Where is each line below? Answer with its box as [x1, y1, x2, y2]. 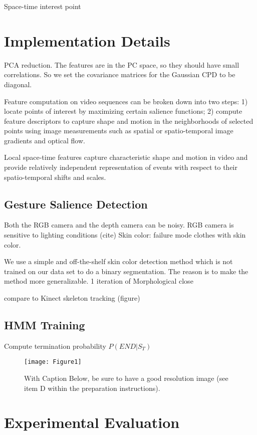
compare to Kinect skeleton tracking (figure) [4, 293, 140, 303]
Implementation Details [4, 30, 170, 51]
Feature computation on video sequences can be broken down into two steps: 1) [4, 96, 248, 106]
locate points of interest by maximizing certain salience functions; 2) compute [4, 106, 242, 116]
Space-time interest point [4, 1, 81, 11]
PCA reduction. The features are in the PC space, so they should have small [4, 59, 239, 70]
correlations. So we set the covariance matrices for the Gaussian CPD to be [4, 69, 235, 80]
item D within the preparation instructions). [24, 382, 160, 393]
